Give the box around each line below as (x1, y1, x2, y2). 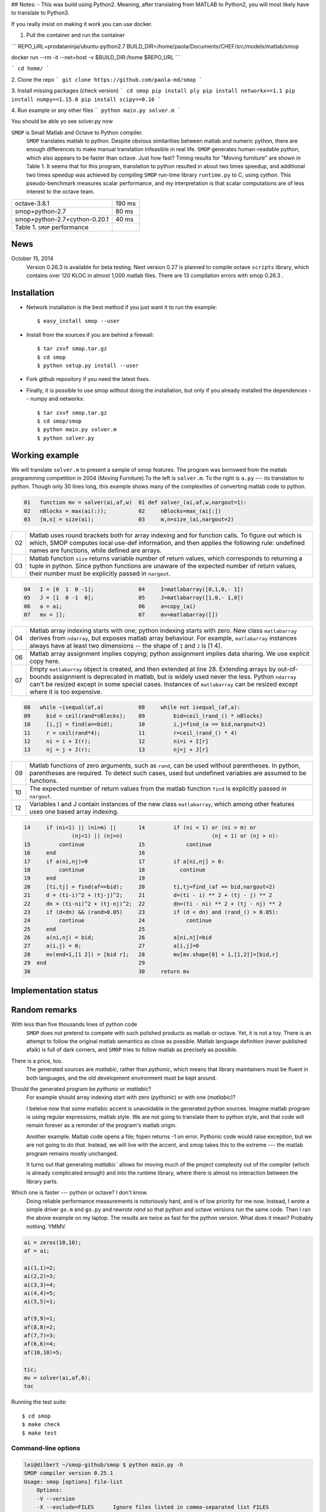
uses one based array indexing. (29, 807, 119, 816)
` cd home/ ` (11, 65, 50, 72)
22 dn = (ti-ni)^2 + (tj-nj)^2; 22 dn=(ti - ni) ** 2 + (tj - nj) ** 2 (24, 900, 282, 907)
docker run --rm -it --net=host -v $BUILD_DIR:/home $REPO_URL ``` (11, 53, 181, 60)
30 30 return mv (24, 968, 190, 975)
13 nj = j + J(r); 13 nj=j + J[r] (24, 746, 209, 753)
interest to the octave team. (26, 188, 95, 195)
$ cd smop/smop (37, 417, 82, 425)
